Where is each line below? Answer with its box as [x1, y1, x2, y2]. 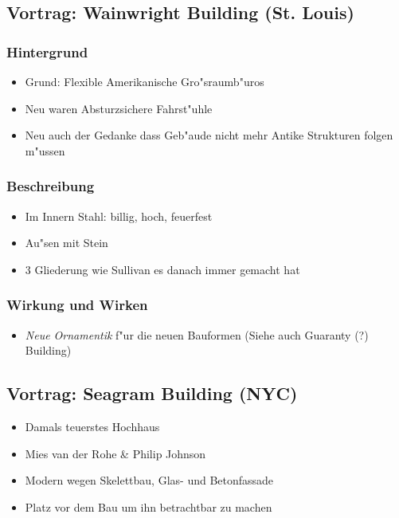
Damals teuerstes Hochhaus [25, 418, 160, 434]
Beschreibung [6, 176, 95, 196]
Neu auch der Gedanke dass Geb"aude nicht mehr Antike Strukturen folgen [25, 127, 393, 143]
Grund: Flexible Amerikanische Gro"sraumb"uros [25, 73, 264, 89]
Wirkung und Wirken [6, 295, 148, 315]
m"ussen [25, 142, 65, 159]
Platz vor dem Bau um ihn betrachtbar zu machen [25, 498, 272, 515]
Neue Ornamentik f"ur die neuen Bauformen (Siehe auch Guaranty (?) [25, 326, 369, 343]
